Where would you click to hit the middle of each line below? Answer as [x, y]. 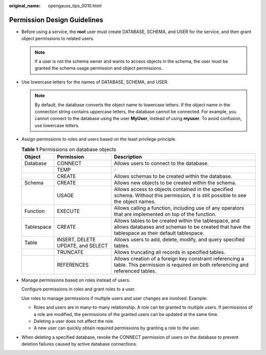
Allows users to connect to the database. [161, 163]
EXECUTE [68, 211]
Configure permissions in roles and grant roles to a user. [78, 289]
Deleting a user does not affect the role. [74, 321]
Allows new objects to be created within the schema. [175, 183]
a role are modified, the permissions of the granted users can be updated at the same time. [126, 314]
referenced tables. [135, 271]
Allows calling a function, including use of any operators [179, 208]
